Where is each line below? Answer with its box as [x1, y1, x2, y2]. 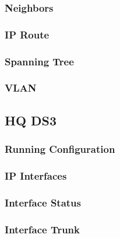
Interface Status [5, 195, 81, 209]
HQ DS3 [5, 111, 57, 129]
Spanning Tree [5, 54, 74, 68]
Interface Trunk [5, 222, 80, 236]
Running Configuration [5, 142, 115, 156]
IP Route [5, 27, 50, 41]
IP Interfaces [5, 168, 67, 183]
